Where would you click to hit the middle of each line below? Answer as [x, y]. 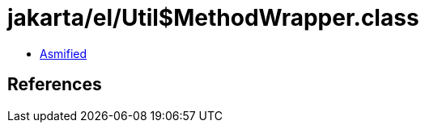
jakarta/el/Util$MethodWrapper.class [213, 18]
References [55, 85]
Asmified [64, 53]
